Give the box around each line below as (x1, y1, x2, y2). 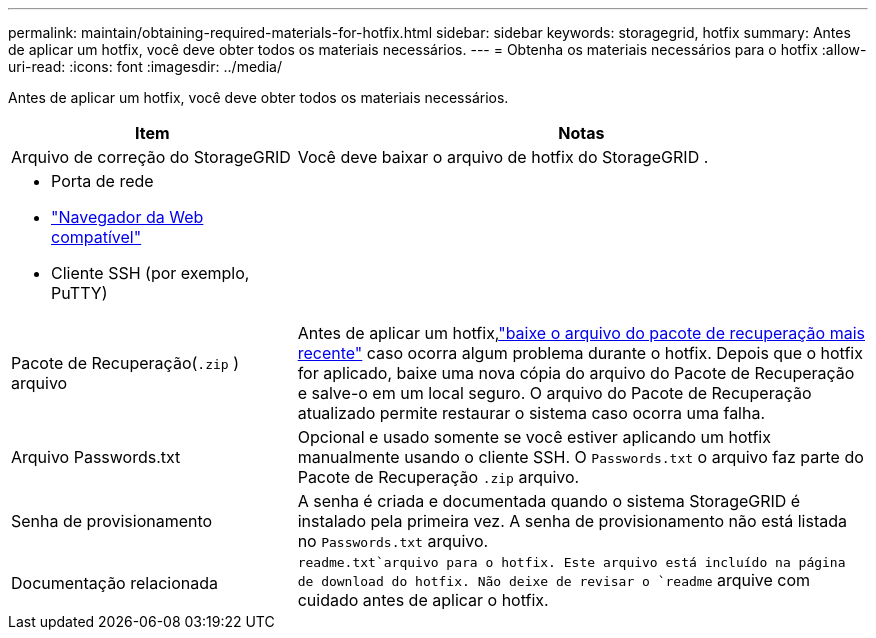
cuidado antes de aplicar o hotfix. (297, 590, 549, 610)
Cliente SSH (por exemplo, (51, 263, 250, 283)
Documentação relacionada (11, 572, 218, 593)
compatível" (51, 227, 142, 247)
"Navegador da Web (51, 207, 204, 227)
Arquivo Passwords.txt (11, 447, 181, 467)
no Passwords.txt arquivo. (297, 531, 489, 551)
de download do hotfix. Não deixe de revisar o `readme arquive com (297, 570, 811, 590)
